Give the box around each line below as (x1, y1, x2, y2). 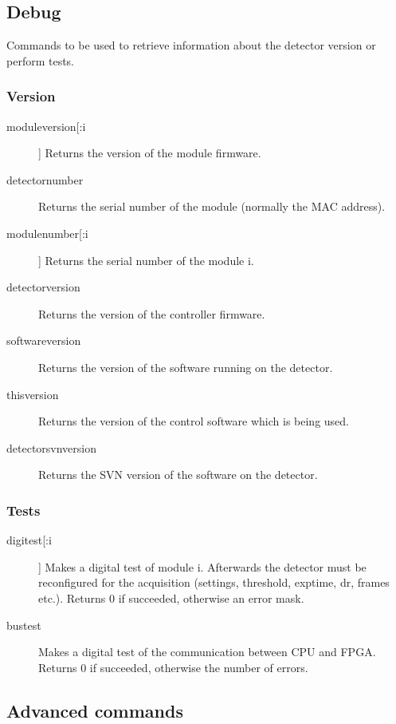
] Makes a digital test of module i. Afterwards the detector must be (38, 558, 367, 575)
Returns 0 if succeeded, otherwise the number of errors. (38, 659, 308, 675)
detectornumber (6, 171, 84, 188)
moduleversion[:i (6, 117, 86, 134)
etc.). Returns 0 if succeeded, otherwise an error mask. (38, 589, 304, 606)
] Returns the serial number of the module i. (38, 251, 254, 268)
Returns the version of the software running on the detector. (38, 358, 333, 375)
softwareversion (6, 332, 81, 349)
